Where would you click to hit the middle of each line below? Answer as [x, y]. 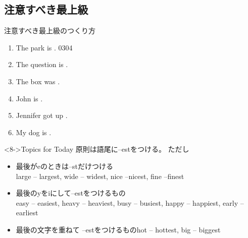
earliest [27, 213]
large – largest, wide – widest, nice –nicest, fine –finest [100, 176]
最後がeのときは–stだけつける [64, 166]
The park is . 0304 [44, 47]
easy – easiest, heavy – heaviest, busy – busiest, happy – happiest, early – [130, 202]
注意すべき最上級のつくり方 [50, 31]
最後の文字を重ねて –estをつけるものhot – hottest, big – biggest [118, 229]
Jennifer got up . [42, 115]
